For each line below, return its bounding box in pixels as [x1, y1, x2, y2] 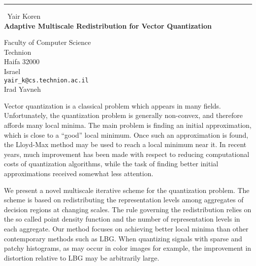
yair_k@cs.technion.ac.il [4, 76, 89, 84]
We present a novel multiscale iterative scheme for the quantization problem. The [4, 185, 250, 195]
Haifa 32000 [4, 56, 40, 67]
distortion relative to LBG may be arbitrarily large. [4, 252, 160, 263]
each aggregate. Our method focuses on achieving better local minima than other [4, 223, 249, 233]
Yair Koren [7, 11, 41, 21]
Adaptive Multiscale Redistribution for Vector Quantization [4, 20, 212, 31]
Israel [4, 66, 21, 76]
